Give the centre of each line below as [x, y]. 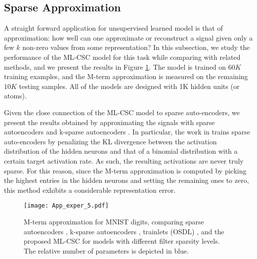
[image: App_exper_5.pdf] [66, 206]
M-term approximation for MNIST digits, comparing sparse [114, 221]
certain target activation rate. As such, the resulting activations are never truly [124, 160]
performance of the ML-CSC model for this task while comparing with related [122, 57]
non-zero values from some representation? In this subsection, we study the [136, 47]
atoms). [15, 96]
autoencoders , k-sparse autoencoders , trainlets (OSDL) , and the [124, 231]
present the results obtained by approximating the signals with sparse [109, 122]
